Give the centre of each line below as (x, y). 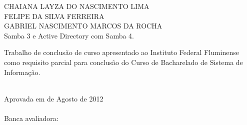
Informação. (22, 72)
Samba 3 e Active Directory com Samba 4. (69, 35)
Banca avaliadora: (31, 118)
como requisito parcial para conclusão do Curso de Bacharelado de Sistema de (123, 62)
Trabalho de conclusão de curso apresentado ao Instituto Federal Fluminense (121, 52)
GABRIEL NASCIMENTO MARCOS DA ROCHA (83, 26)
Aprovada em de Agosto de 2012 (54, 98)
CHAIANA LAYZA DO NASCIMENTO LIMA (77, 6)
